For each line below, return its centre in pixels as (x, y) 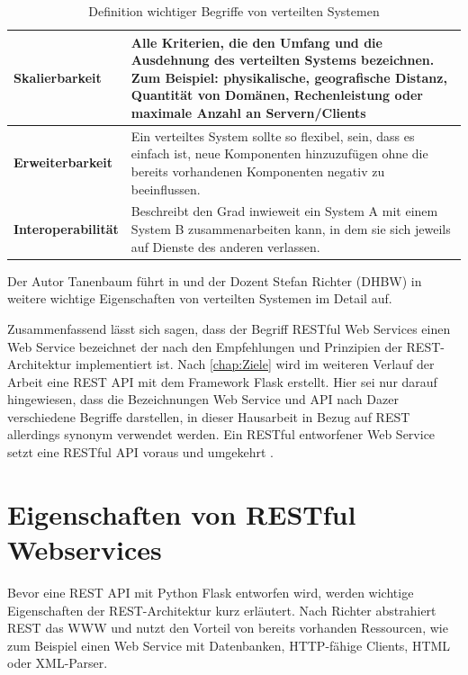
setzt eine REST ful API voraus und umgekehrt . (141, 452)
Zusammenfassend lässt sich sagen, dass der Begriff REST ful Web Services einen (229, 328)
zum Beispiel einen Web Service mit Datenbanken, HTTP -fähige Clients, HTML (229, 645)
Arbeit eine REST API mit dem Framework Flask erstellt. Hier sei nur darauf (222, 381)
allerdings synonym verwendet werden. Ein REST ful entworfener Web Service (221, 434)
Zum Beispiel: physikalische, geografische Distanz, (289, 77)
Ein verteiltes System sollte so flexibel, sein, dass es (273, 135)
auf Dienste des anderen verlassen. (225, 246)
